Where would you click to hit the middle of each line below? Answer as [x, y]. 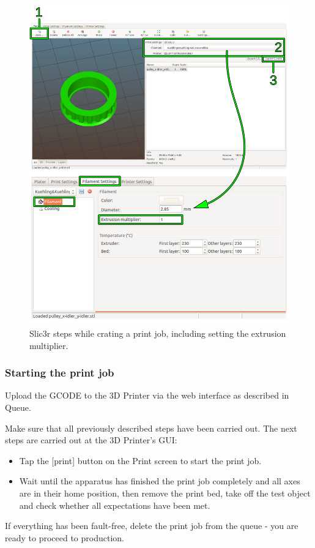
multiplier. [49, 345]
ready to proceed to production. [65, 537]
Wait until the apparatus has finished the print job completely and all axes [160, 481]
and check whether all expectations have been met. [115, 505]
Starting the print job [60, 373]
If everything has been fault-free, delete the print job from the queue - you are [152, 526]
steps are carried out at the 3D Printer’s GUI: [91, 440]
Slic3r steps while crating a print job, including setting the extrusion [158, 333]
